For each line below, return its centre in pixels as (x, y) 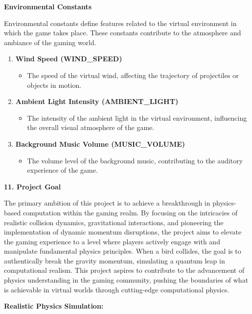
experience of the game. (62, 170)
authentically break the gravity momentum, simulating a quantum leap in (115, 260)
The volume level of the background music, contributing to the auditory (135, 160)
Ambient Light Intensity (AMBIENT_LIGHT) (97, 101)
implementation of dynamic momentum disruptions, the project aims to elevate (123, 232)
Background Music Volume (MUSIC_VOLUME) (100, 144)
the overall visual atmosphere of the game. (91, 127)
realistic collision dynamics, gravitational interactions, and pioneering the (114, 222)
